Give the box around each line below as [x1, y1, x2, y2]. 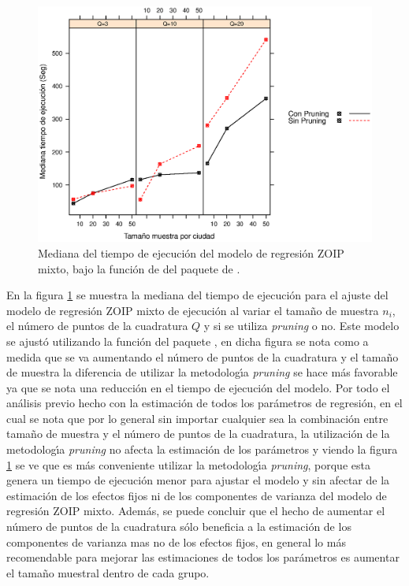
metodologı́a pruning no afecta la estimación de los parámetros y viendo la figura [6, 441, 398, 458]
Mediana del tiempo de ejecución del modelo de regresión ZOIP [38, 244, 344, 261]
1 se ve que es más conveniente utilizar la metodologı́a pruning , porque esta [6, 456, 370, 473]
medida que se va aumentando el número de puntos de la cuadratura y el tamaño [6, 348, 399, 365]
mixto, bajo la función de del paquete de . [38, 260, 240, 276]
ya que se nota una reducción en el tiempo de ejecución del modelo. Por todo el [6, 379, 390, 395]
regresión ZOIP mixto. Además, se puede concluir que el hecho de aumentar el [6, 503, 385, 519]
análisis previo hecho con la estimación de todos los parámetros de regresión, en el [6, 395, 403, 411]
